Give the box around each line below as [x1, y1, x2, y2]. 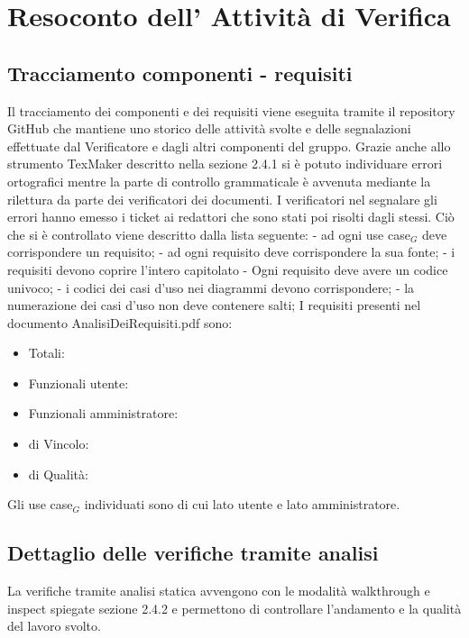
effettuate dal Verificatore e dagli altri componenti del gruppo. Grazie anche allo [7, 136, 451, 155]
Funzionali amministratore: [28, 404, 179, 423]
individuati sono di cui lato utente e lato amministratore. [84, 495, 400, 514]
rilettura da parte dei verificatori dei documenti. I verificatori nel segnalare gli [7, 189, 437, 208]
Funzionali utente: [28, 373, 129, 392]
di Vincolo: [28, 434, 89, 453]
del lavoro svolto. [7, 616, 101, 635]
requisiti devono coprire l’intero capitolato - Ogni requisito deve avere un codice [7, 260, 448, 278]
